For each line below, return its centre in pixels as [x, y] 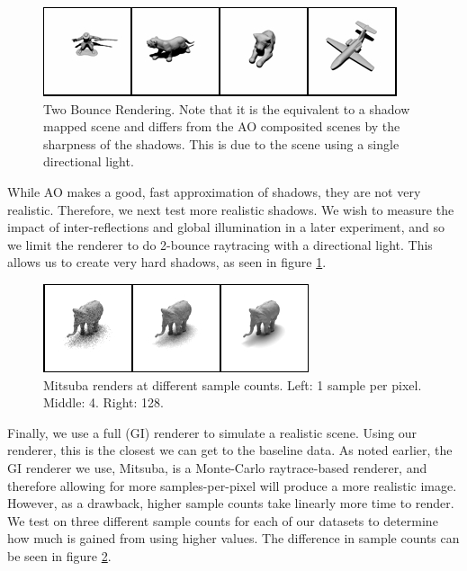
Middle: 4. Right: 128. [103, 402]
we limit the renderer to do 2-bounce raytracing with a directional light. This [220, 244]
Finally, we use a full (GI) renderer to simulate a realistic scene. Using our [212, 432]
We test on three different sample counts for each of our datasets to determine [223, 520]
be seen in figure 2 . [59, 555]
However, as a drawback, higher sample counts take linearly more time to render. [231, 503]
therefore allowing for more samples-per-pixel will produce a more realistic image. [232, 485]
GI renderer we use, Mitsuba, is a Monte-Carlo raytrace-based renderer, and [217, 467]
